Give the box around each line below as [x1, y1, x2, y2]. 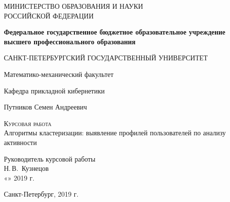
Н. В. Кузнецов [4, 163, 49, 173]
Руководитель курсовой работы [4, 153, 96, 164]
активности [4, 137, 37, 147]
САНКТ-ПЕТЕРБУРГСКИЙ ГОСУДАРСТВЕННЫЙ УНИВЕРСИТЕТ [4, 53, 208, 63]
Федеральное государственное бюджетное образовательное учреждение [4, 27, 226, 37]
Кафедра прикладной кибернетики [4, 85, 105, 95]
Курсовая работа [4, 118, 52, 128]
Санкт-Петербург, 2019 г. [4, 189, 79, 199]
